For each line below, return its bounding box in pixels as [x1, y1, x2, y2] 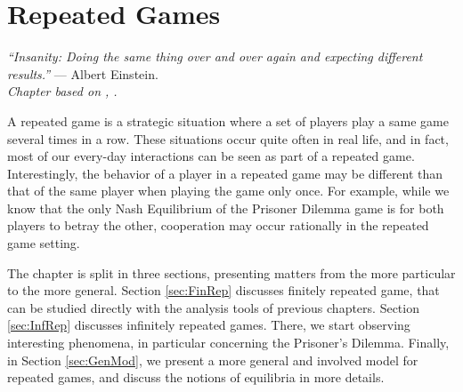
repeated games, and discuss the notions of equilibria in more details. [7, 368, 385, 387]
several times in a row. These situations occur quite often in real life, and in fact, [7, 129, 449, 148]
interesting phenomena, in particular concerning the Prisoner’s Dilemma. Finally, [7, 333, 450, 352]
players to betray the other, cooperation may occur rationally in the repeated [7, 216, 429, 235]
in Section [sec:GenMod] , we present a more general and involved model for [7, 350, 418, 369]
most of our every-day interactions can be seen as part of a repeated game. [7, 147, 415, 165]
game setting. [7, 234, 80, 252]
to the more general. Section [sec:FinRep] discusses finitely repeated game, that [7, 281, 440, 300]
